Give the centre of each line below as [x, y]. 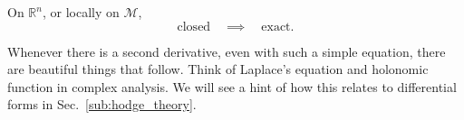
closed [194, 27]
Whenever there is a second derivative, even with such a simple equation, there [227, 51]
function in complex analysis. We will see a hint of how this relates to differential [232, 86]
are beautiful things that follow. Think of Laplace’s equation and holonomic [218, 69]
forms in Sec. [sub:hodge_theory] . [102, 104]
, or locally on [81, 12]
